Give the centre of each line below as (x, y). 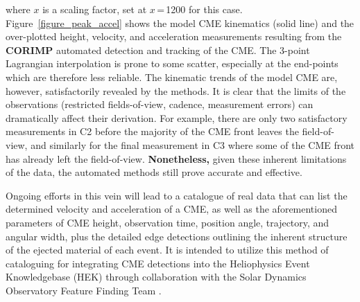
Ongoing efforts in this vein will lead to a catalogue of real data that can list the (177, 195)
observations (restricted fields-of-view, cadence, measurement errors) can (160, 104)
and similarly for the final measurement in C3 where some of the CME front (193, 144)
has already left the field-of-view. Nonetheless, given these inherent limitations (176, 158)
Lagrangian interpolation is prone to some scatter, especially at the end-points (172, 63)
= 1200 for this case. (200, 9)
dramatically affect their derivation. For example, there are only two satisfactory (177, 117)
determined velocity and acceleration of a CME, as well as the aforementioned (171, 209)
